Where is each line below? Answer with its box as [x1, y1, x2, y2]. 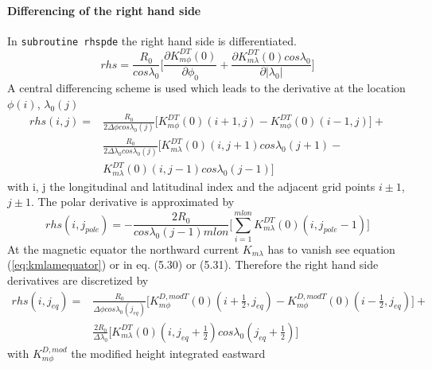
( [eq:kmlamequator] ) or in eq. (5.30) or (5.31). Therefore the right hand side [7, 256, 379, 273]
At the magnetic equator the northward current [7, 240, 239, 257]
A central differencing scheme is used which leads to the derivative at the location [7, 80, 406, 96]
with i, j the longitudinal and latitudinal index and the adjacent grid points [7, 177, 376, 194]
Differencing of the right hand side [7, 2, 201, 18]
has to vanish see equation [267, 240, 395, 257]
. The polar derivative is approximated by [30, 193, 235, 210]
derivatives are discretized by [7, 272, 149, 289]
